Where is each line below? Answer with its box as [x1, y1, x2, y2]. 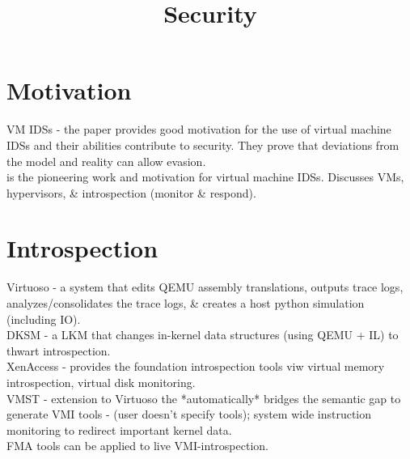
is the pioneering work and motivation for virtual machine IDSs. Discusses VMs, [6, 168, 404, 185]
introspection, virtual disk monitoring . [6, 373, 196, 390]
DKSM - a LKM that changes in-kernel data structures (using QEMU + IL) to [6, 326, 399, 343]
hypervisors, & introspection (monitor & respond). [6, 184, 256, 201]
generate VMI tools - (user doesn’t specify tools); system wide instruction [6, 406, 372, 423]
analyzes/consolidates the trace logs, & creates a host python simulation [6, 295, 365, 311]
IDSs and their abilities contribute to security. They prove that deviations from [6, 136, 399, 153]
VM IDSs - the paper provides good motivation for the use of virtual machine [6, 121, 391, 138]
